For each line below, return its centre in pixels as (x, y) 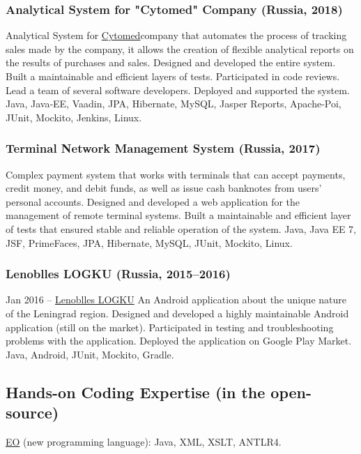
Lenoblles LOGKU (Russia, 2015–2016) (118, 274)
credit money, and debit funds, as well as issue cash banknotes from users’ (164, 188)
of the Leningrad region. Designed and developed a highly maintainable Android (177, 313)
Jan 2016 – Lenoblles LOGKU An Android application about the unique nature (176, 300)
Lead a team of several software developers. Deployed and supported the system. (178, 90)
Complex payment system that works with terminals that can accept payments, (176, 174)
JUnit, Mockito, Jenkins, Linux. (74, 117)
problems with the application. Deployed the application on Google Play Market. (179, 341)
